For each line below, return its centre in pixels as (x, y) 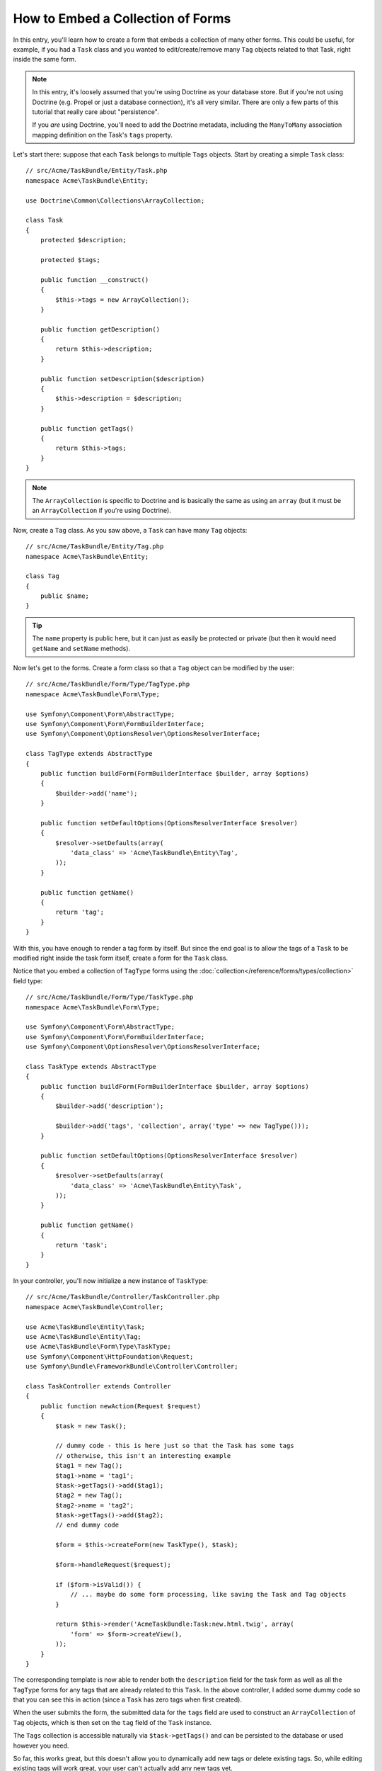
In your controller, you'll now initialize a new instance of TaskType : (111, 1281)
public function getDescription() (100, 329)
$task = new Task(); (91, 1426)
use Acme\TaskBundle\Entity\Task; (85, 1327)
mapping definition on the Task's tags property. (103, 135)
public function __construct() (94, 279)
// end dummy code (87, 1525)
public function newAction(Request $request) (121, 1406)
